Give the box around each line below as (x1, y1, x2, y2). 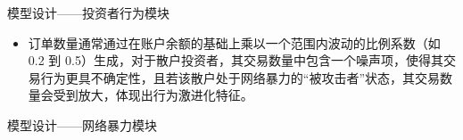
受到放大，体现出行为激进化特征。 (53, 86, 253, 104)
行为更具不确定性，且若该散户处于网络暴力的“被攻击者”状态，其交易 (40, 68, 441, 86)
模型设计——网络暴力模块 (7, 115, 157, 134)
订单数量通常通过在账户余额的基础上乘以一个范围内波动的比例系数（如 (28, 33, 441, 52)
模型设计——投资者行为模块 (7, 4, 169, 21)
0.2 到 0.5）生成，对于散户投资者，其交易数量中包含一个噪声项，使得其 (28, 51, 443, 70)
